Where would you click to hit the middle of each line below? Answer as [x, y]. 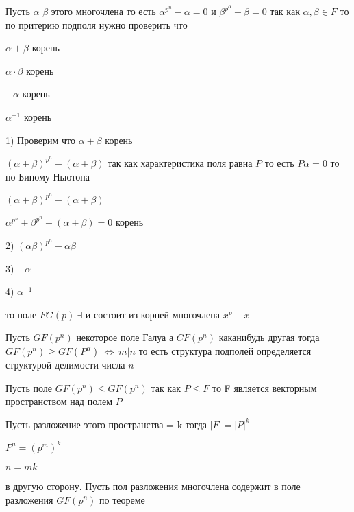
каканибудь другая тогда [269, 337]
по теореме [122, 499]
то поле [21, 314]
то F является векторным [265, 387]
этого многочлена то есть [103, 11]
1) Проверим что [40, 140]
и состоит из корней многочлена [152, 314]
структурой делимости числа [65, 365]
